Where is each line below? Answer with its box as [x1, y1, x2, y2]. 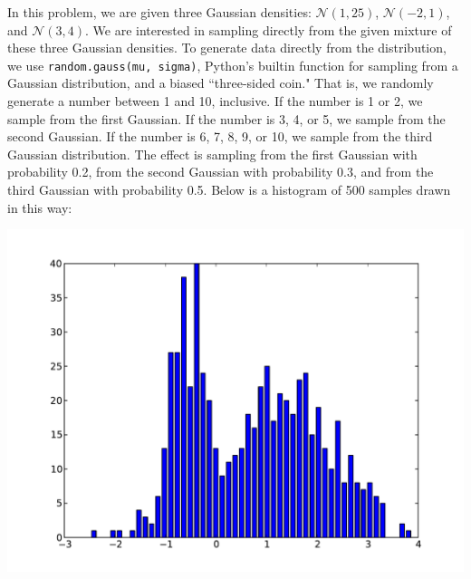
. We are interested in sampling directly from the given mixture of [85, 20, 452, 39]
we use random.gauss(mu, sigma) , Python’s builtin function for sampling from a [7, 55, 458, 74]
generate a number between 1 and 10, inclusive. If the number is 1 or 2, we [7, 92, 423, 111]
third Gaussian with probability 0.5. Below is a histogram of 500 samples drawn [7, 180, 451, 198]
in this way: [7, 198, 72, 217]
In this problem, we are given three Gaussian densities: [7, 3, 312, 21]
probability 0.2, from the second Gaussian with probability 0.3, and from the [7, 162, 434, 181]
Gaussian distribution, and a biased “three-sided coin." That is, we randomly [7, 73, 434, 92]
